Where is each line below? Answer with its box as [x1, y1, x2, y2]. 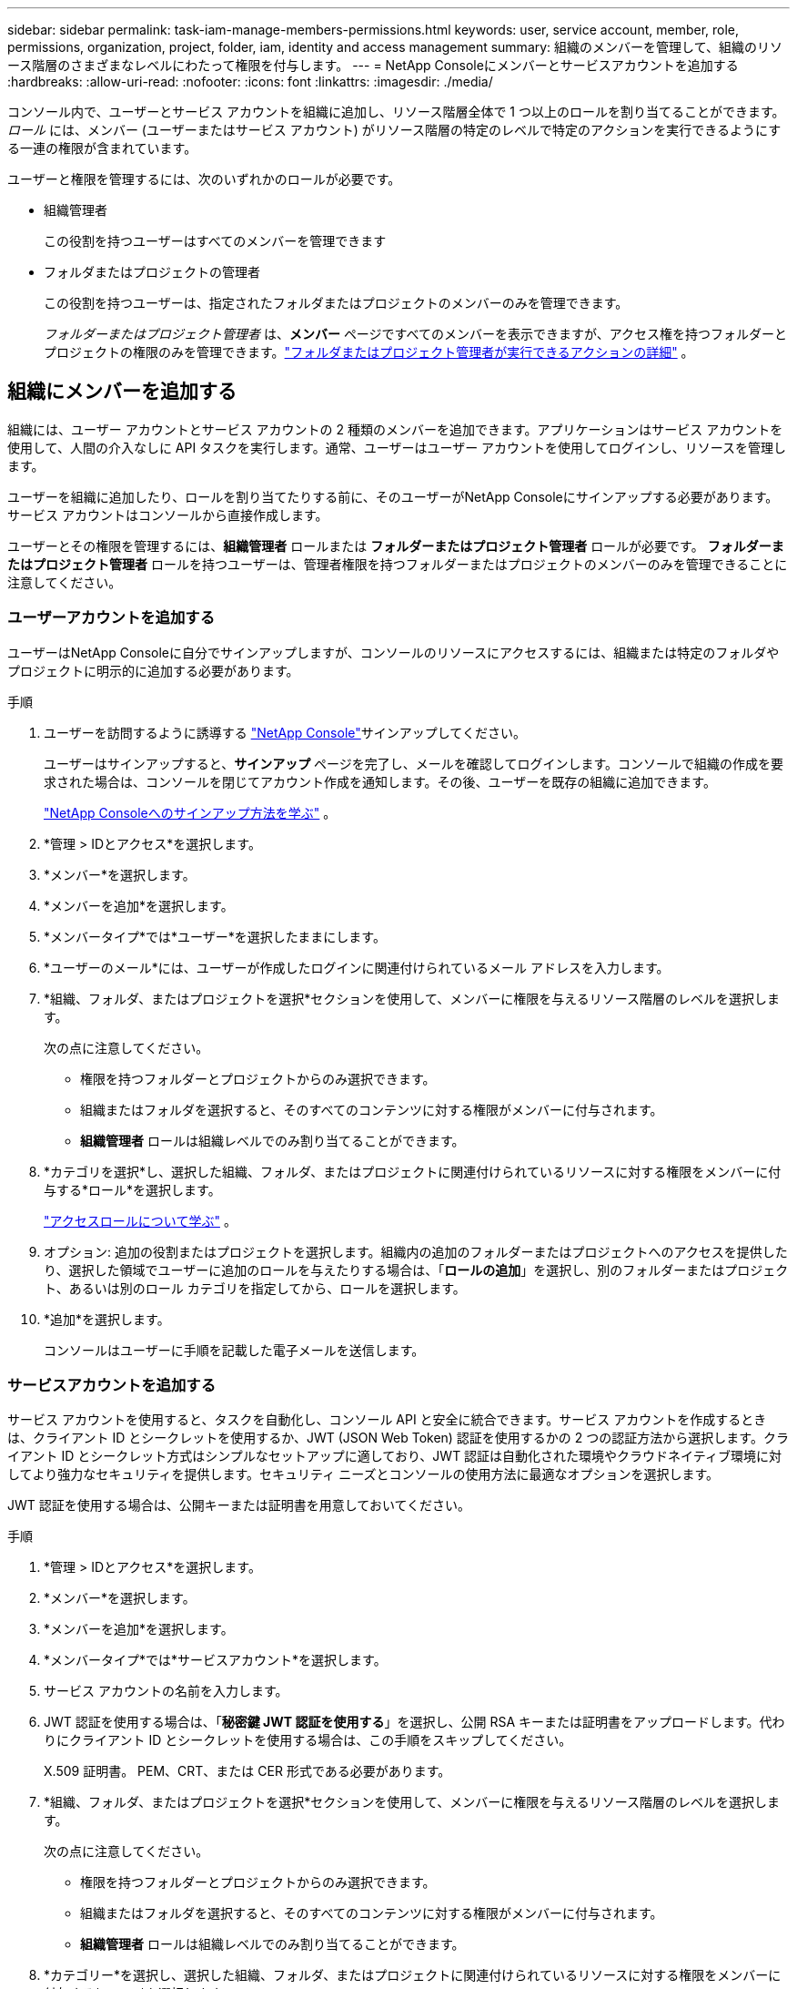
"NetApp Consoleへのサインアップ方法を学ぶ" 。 [44, 804, 337, 821]
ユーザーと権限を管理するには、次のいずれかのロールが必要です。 [7, 171, 401, 187]
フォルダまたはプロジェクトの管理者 [44, 264, 260, 280]
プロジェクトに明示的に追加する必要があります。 [7, 662, 299, 678]
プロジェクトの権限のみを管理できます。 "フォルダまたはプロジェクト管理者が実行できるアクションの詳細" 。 [44, 344, 694, 360]
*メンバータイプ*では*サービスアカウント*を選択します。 [44, 1652, 387, 1668]
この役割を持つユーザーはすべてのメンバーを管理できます [44, 233, 387, 249]
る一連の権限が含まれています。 [7, 140, 197, 156]
